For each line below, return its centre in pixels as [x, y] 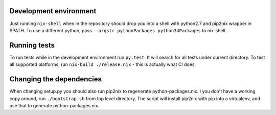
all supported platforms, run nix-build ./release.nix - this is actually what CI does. [103, 64]
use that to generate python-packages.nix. [54, 105]
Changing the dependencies [56, 79]
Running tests [32, 45]
